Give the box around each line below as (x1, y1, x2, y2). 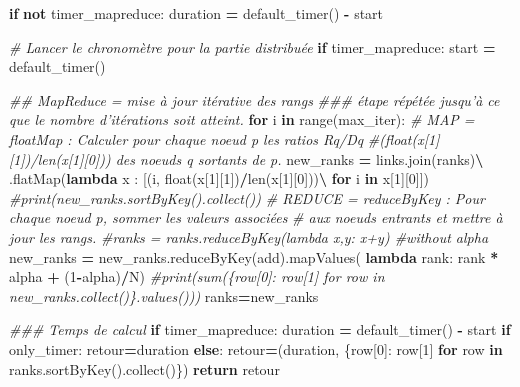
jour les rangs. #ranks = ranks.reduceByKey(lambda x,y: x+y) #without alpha (9, 226, 489, 247)
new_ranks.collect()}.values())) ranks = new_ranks (9, 285, 319, 306)
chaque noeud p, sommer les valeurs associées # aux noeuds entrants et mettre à (9, 207, 503, 228)
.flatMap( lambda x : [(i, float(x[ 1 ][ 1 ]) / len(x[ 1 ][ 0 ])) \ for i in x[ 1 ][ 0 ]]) (9, 168, 430, 189)
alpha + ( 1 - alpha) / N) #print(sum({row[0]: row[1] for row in (9, 266, 385, 287)
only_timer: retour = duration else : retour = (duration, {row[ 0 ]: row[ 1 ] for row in (9, 338, 503, 359)
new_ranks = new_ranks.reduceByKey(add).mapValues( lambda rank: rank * (9, 246, 499, 267)
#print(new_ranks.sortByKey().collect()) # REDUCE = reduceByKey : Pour (9, 187, 485, 208)
